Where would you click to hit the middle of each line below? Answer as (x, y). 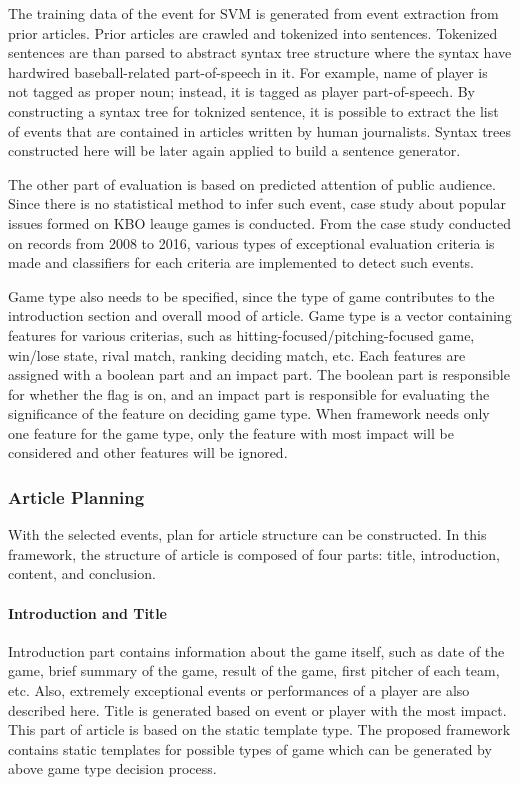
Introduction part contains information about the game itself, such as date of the (256, 650)
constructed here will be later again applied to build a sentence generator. (234, 150)
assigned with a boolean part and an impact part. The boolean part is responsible (259, 374)
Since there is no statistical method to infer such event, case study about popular (257, 203)
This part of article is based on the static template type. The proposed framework (259, 729)
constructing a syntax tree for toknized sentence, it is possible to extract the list (253, 110)
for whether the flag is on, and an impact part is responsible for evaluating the (249, 393)
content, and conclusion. (82, 573)
